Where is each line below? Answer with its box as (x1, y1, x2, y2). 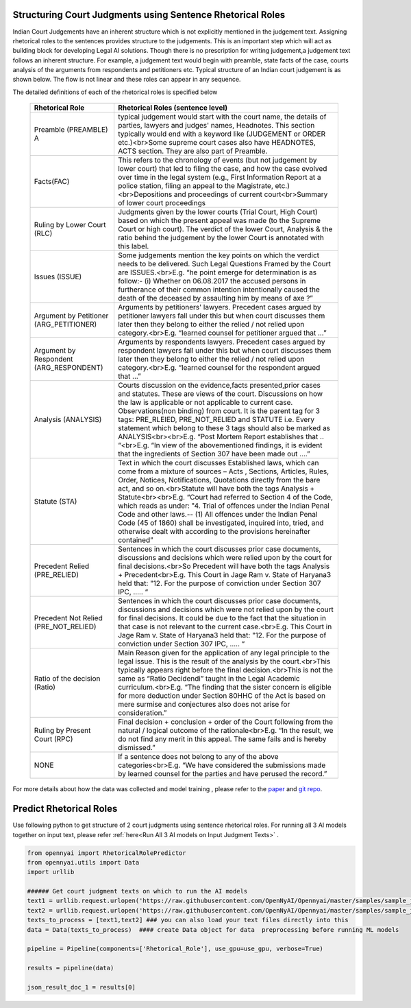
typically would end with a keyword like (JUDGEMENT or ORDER (117, 129, 326, 139)
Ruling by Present (34, 726, 91, 736)
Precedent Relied (34, 561, 90, 571)
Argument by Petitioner (34, 311, 109, 320)
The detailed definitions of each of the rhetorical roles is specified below (12, 88, 218, 96)
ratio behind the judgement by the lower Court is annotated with (117, 233, 325, 243)
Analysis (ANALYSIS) (34, 415, 102, 425)
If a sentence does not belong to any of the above (117, 752, 279, 762)
